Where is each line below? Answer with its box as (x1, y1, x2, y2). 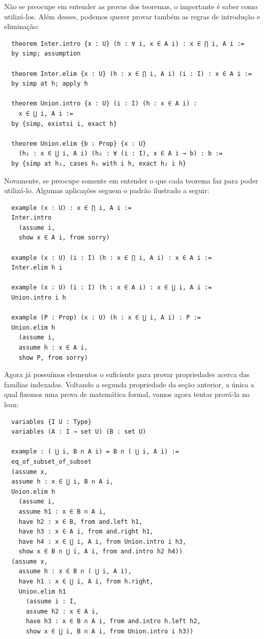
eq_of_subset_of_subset (11, 458, 92, 465)
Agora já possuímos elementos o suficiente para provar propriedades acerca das (4, 369, 250, 380)
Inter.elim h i (11, 264, 63, 272)
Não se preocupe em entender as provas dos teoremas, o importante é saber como (4, 1, 257, 11)
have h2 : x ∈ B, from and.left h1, (18, 518, 143, 525)
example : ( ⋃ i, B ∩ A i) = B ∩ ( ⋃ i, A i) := (11, 448, 179, 456)
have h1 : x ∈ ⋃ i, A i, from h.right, (18, 578, 154, 585)
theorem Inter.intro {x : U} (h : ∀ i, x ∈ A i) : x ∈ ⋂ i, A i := (11, 40, 245, 47)
